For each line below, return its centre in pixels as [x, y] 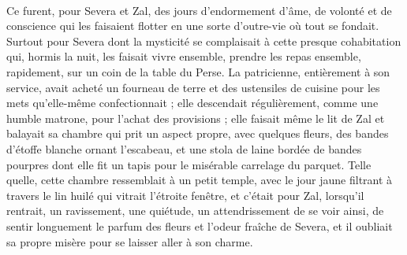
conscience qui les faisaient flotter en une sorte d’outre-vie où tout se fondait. [193, 26]
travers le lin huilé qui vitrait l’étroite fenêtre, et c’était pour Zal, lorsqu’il [185, 195]
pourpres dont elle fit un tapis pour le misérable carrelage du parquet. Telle [189, 164]
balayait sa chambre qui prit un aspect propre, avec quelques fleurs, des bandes [198, 133]
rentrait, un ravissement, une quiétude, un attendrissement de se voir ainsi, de [195, 211]
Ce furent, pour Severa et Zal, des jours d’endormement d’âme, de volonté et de [199, 10]
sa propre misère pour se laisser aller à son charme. [130, 241]
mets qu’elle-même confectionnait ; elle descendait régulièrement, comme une [192, 103]
